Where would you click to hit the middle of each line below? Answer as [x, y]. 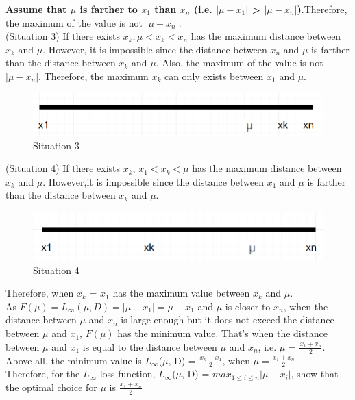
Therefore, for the [43, 374]
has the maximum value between [181, 293]
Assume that [36, 9]
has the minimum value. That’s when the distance [222, 333]
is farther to [109, 9]
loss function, [127, 374]
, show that [315, 374]
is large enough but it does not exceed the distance [228, 320]
